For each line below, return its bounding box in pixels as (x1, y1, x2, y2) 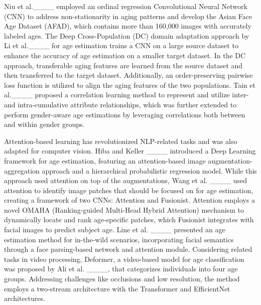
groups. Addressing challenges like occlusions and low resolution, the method (4, 273, 240, 284)
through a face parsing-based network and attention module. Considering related (4, 244, 252, 254)
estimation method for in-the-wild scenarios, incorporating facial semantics (4, 234, 234, 244)
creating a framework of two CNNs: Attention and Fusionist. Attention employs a (4, 195, 255, 205)
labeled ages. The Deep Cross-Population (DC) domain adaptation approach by (4, 30, 249, 41)
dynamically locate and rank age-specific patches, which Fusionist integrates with (4, 214, 254, 225)
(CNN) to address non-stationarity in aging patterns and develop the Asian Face (4, 11, 252, 21)
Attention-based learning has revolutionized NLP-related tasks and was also (4, 135, 237, 146)
